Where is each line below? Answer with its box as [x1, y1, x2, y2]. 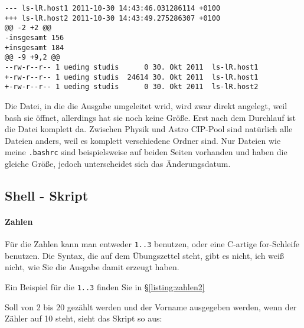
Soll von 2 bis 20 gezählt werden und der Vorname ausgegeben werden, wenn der [5, 300, 297, 313]
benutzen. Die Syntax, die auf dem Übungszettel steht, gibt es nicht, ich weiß [5, 249, 284, 261]
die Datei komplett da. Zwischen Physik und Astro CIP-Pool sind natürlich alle [5, 123, 293, 135]
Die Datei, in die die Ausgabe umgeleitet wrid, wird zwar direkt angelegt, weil [5, 99, 287, 111]
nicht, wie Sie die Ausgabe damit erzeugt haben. [5, 261, 179, 273]
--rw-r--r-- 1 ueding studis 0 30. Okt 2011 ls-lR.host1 [5, 63, 259, 71]
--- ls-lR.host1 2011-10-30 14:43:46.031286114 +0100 [5, 4, 221, 12]
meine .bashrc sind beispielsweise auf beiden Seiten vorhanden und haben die [5, 146, 287, 158]
